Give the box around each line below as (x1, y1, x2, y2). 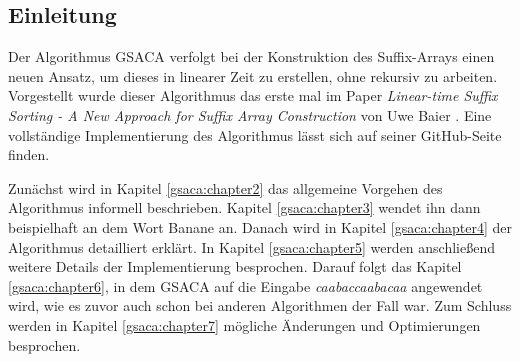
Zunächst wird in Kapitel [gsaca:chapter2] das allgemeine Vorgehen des (8, 177, 443, 198)
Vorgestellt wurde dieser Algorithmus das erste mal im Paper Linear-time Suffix (8, 85, 498, 106)
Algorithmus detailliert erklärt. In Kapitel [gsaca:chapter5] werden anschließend (8, 236, 496, 257)
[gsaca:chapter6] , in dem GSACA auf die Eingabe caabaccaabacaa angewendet (8, 275, 483, 296)
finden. (8, 144, 50, 165)
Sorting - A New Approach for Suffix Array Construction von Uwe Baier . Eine (8, 104, 492, 125)
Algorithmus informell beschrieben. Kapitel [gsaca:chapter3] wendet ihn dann (8, 197, 481, 218)
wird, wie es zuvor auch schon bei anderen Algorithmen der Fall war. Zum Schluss (8, 295, 512, 316)
